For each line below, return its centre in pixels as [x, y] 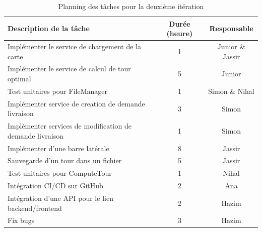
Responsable [231, 28]
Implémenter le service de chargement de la [74, 46]
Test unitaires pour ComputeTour [60, 173]
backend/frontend [35, 208]
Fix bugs [21, 220]
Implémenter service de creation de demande [76, 103]
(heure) [180, 33]
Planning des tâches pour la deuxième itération [131, 6]
